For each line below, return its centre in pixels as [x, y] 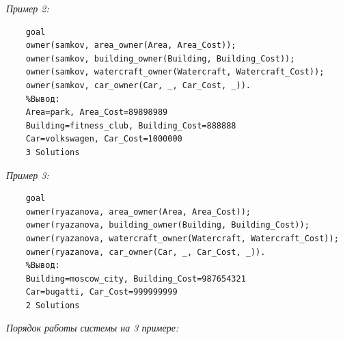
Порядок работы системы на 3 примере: [93, 328]
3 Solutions [53, 152]
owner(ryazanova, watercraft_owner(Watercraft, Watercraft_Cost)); [182, 238]
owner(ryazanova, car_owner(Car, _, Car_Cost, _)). [146, 252]
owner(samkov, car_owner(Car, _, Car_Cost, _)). [138, 85]
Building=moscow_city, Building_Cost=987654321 [136, 279]
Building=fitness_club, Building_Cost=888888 [131, 125]
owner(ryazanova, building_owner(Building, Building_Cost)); [167, 225]
